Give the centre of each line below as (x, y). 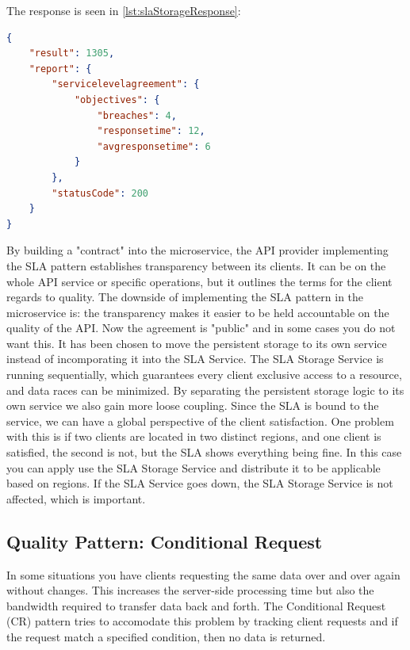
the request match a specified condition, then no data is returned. (166, 636)
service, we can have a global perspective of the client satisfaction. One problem (200, 421)
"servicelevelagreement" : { (126, 84)
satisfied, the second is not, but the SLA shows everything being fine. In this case (204, 452)
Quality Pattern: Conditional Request (165, 541)
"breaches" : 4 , (137, 115)
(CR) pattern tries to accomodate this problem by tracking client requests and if (202, 621)
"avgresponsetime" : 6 (154, 146)
